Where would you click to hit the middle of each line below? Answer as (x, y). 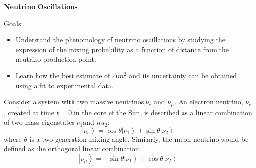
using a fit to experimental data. (64, 85)
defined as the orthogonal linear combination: (73, 149)
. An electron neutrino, (208, 102)
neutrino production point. (56, 59)
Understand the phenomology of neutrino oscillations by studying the (120, 40)
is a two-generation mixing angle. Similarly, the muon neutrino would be (139, 139)
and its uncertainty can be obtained (183, 75)
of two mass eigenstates (39, 122)
